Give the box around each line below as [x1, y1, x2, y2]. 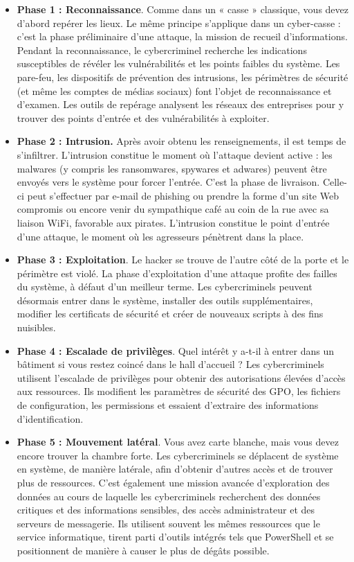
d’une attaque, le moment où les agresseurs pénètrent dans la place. [17, 229, 304, 243]
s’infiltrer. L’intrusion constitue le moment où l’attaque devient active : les [17, 147, 333, 161]
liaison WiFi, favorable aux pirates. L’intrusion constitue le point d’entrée [17, 215, 330, 229]
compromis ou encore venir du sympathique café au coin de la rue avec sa [17, 202, 329, 216]
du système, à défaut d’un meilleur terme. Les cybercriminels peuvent [17, 279, 313, 294]
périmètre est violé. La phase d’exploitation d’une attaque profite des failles [17, 265, 337, 280]
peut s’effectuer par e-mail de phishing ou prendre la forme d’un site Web [27, 188, 339, 202]
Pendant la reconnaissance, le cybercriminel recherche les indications [17, 42, 307, 57]
